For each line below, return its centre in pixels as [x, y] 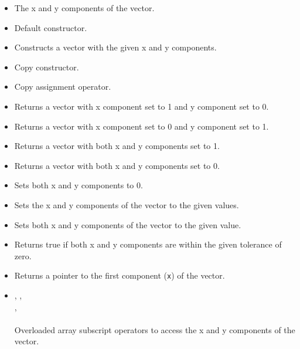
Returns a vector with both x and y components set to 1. [117, 146]
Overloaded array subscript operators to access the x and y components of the [155, 329]
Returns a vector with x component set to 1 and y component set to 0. [142, 106]
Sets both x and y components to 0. [79, 185]
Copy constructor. [47, 67]
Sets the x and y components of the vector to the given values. [127, 204]
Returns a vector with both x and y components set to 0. [117, 165]
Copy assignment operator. [63, 87]
